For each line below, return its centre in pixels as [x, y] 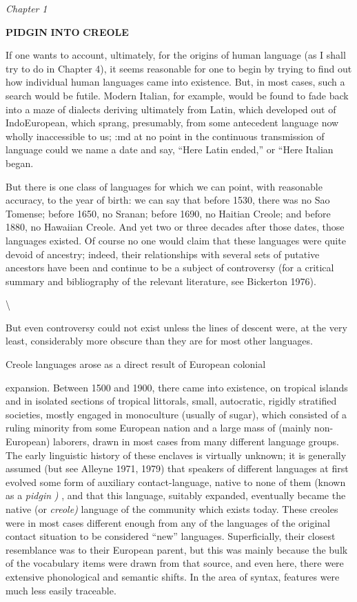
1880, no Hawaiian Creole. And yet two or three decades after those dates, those [175, 227]
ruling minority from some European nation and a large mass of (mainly [159, 428]
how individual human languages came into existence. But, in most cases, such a [175, 82]
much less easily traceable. [61, 590]
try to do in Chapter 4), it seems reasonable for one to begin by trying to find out [179, 68]
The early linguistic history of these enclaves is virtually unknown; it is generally [176, 455]
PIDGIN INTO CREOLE [67, 31]
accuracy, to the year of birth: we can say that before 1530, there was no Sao [168, 200]
